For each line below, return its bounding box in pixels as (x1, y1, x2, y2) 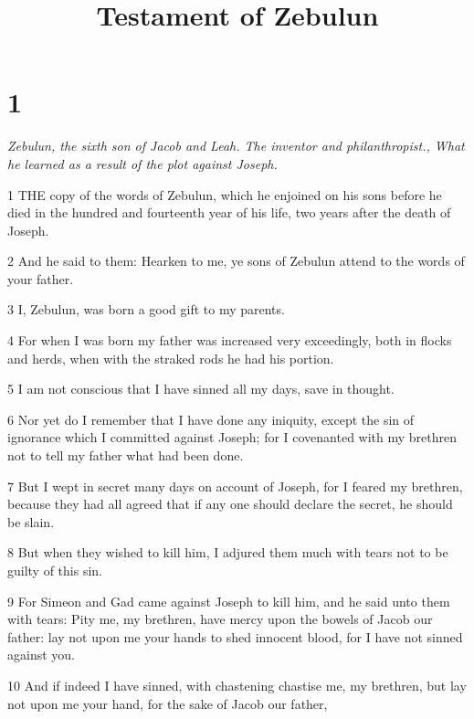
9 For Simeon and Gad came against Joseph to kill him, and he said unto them (7, 591, 450, 610)
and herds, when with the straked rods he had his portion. (7, 348, 334, 367)
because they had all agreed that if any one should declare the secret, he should (7, 494, 453, 513)
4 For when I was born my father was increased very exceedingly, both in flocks (7, 331, 452, 350)
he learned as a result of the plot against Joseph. (7, 153, 278, 173)
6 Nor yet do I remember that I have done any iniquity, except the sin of (7, 409, 415, 428)
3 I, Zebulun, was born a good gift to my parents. (7, 300, 285, 319)
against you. (7, 645, 75, 664)
